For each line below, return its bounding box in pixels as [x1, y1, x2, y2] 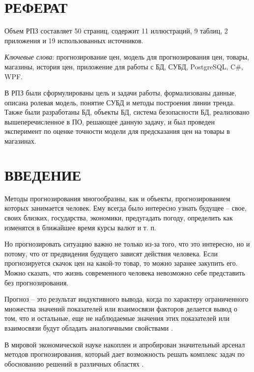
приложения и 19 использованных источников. [4, 35, 143, 45]
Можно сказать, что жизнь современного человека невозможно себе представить [4, 267, 245, 278]
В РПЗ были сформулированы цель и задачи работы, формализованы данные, [4, 88, 237, 98]
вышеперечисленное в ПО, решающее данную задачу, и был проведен [4, 116, 215, 126]
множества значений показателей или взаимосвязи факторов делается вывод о [4, 303, 237, 313]
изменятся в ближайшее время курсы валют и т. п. [4, 222, 156, 232]
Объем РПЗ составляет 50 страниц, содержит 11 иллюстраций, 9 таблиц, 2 [4, 26, 228, 36]
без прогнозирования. [4, 277, 69, 287]
